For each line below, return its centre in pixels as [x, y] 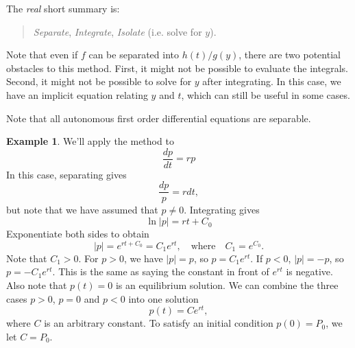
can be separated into [134, 55]
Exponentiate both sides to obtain [78, 234]
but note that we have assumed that [82, 210]
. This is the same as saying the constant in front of [161, 271]
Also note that [37, 285]
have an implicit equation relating [77, 94]
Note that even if [42, 55]
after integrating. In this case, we [272, 81]
